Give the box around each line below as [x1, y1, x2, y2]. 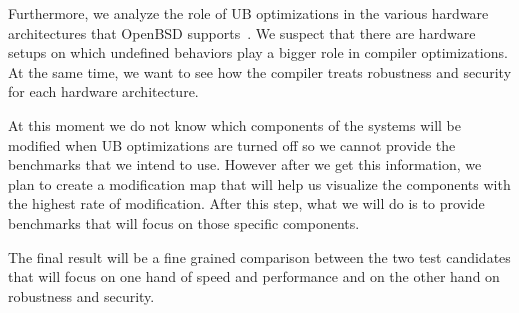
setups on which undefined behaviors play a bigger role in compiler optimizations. [8, 42, 508, 63]
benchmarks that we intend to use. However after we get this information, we [8, 154, 482, 175]
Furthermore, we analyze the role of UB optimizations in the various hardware [8, 3, 489, 23]
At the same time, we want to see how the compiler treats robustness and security [8, 61, 512, 82]
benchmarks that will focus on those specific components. [8, 212, 360, 233]
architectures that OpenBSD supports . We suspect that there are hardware [8, 22, 476, 43]
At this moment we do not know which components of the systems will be [8, 114, 461, 135]
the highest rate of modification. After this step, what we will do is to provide [8, 193, 485, 214]
